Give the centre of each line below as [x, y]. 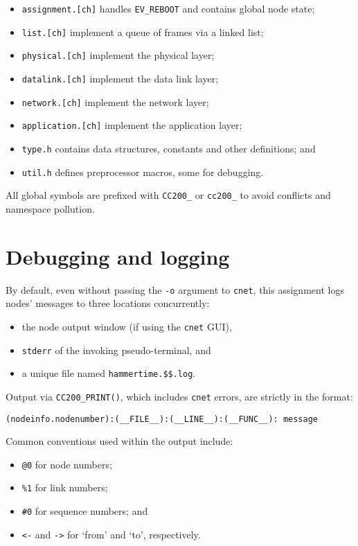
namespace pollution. [50, 208]
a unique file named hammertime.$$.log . [109, 373]
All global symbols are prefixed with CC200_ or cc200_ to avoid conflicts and [168, 195]
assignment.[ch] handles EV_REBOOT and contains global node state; [168, 8]
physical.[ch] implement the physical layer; [118, 55]
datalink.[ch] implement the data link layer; [120, 78]
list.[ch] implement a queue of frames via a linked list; [143, 32]
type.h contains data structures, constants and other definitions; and [169, 148]
